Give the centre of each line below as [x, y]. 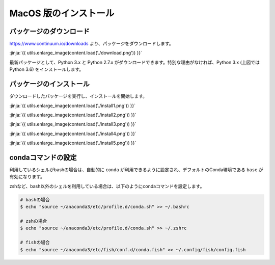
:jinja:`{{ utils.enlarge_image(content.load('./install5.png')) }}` [73, 143]
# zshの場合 [34, 221]
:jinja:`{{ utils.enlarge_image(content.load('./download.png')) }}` [76, 53]
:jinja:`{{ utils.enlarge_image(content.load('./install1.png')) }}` [73, 105]
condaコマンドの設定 [43, 157]
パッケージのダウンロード [50, 31]
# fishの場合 [35, 243]
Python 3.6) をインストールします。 [47, 69]
